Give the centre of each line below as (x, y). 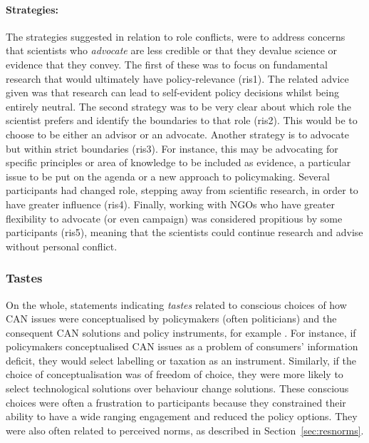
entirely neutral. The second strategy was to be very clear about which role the (178, 106)
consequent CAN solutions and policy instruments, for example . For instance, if (181, 332)
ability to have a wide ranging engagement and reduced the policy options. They (182, 416)
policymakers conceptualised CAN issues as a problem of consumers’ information (182, 346)
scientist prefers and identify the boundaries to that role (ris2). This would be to (182, 120)
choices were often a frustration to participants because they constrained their (176, 402)
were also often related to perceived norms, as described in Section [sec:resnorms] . (185, 430)
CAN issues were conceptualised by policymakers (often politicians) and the (171, 319)
